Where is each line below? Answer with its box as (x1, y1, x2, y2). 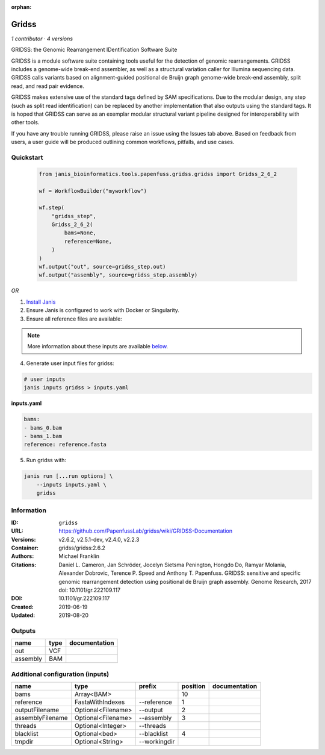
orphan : (11, 4, 32, 10)
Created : (11, 603, 34, 610)
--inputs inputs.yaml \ (36, 481, 107, 488)
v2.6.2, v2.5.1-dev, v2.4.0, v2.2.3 (58, 536, 140, 543)
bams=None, (64, 230, 96, 236)
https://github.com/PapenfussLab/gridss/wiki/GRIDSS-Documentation (58, 527, 233, 534)
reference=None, (64, 238, 113, 245)
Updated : (11, 612, 36, 619)
